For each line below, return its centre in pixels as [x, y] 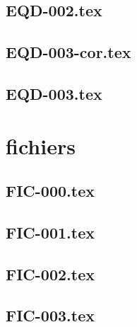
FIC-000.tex [50, 191]
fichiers [41, 145]
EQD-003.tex [54, 93]
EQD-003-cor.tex [68, 52]
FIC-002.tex [50, 274]
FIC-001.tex [50, 232]
